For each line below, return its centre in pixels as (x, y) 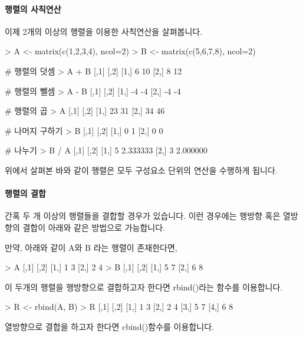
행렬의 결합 (25, 193)
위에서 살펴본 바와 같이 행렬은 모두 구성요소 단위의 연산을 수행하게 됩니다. (141, 170)
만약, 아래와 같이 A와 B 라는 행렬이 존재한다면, (91, 247)
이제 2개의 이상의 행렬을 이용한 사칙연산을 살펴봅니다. (104, 31)
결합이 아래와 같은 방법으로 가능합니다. (94, 227)
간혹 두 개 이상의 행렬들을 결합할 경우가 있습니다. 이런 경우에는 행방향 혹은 (143, 216)
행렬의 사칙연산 (33, 9)
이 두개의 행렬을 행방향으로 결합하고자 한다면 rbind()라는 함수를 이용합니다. (144, 287)
